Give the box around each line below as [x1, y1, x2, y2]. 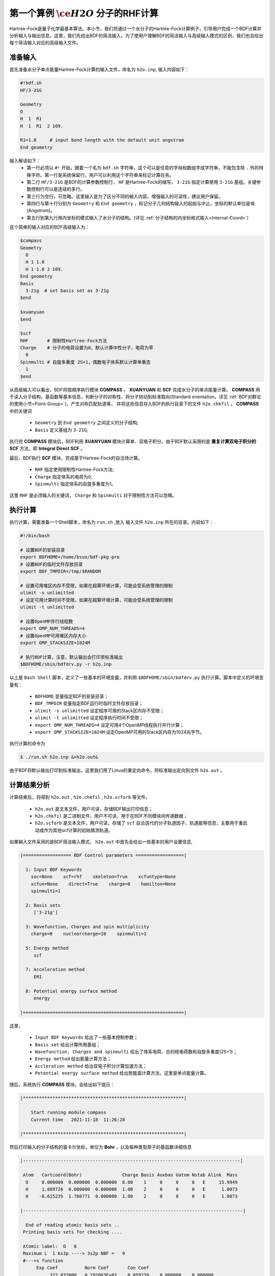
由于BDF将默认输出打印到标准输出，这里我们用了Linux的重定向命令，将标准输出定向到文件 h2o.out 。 [9, 767, 225, 773]
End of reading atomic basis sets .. [25, 1222, 120, 1228]
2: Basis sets [25, 902, 61, 908]
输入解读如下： [9, 157, 41, 163]
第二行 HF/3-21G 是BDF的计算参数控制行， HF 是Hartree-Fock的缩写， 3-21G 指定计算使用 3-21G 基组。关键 [26, 179, 257, 185]
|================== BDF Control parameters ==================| [20, 852, 187, 858]
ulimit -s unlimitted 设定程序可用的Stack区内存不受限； [35, 707, 164, 714]
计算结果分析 [9, 781, 50, 790]
